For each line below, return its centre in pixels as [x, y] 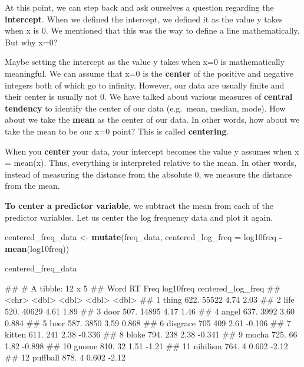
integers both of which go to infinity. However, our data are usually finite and [145, 85]
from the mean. [32, 186]
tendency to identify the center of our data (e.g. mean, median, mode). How [145, 108]
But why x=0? [31, 42]
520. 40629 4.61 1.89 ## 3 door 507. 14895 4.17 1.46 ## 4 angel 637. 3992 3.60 [150, 311]
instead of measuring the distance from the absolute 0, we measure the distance [148, 174]
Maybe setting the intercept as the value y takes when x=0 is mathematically [145, 62]
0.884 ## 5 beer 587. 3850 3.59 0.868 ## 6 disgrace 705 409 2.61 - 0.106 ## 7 [148, 322]
